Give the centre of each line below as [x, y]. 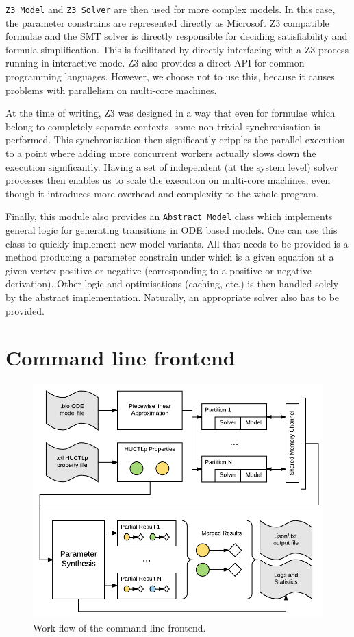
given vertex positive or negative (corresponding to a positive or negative [159, 270]
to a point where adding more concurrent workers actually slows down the [161, 153]
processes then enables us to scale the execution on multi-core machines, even [168, 180]
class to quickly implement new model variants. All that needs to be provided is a [177, 243]
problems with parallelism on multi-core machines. [111, 89]
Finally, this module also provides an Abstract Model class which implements [169, 216]
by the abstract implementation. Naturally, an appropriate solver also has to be [173, 297]
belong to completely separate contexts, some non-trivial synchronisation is [163, 126]
